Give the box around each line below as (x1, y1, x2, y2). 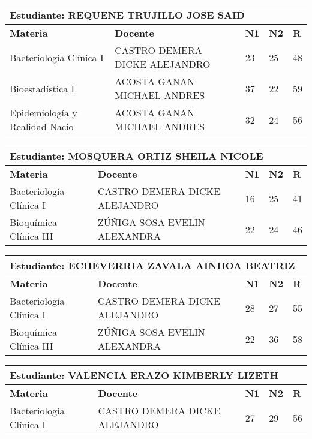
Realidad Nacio (10, 119, 74, 133)
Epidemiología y (10, 106, 77, 119)
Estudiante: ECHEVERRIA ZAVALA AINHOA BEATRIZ (10, 258, 295, 272)
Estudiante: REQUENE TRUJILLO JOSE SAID (10, 8, 245, 22)
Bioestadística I (10, 81, 75, 95)
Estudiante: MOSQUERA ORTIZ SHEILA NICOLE (10, 149, 263, 163)
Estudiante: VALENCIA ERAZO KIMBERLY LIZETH (10, 368, 279, 382)
